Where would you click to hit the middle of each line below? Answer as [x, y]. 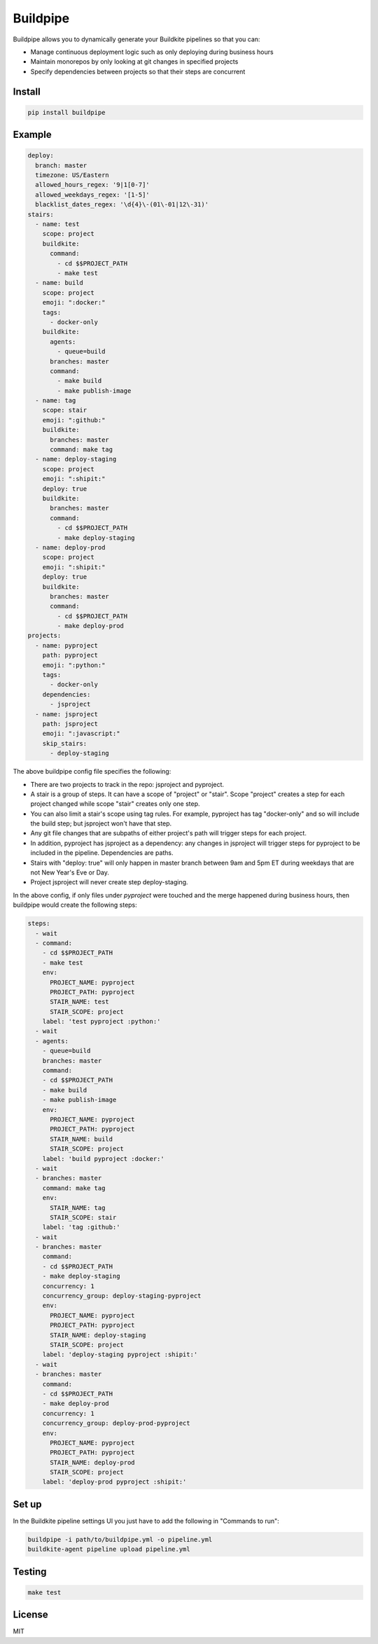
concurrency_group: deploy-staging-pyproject [122, 1296]
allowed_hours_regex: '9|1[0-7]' [92, 185]
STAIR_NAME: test [80, 1002]
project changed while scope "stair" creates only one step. [115, 804]
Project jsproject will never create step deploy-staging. [109, 882]
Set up [27, 1504]
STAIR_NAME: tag [78, 1207]
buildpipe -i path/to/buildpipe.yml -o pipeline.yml [120, 1539]
